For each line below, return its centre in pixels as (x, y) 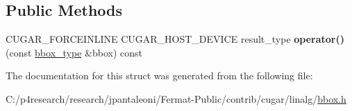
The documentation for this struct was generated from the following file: (159, 75)
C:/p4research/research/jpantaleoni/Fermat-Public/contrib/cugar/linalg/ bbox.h (176, 98)
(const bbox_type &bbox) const (74, 52)
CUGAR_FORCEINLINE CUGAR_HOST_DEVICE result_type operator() (175, 39)
